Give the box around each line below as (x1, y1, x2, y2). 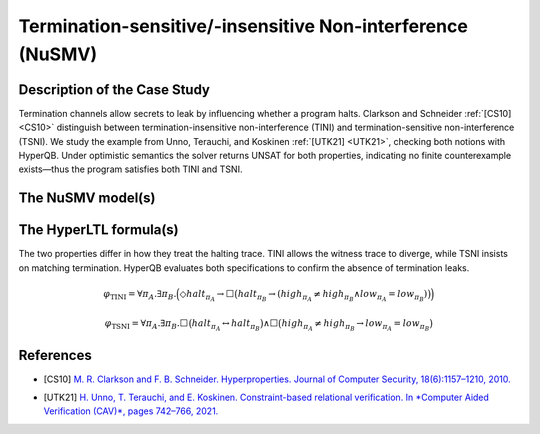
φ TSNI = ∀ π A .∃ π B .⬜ (104, 317, 189, 331)
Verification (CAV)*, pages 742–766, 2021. (43, 405, 219, 417)
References (18, 346, 92, 364)
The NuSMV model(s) (18, 190, 156, 207)
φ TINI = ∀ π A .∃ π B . (103, 288, 177, 302)
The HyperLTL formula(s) (18, 221, 179, 239)
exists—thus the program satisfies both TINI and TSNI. (18, 163, 243, 175)
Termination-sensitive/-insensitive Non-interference (18, 15, 469, 37)
